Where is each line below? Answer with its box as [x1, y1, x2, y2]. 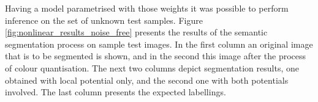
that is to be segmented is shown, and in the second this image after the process [5, 49, 306, 62]
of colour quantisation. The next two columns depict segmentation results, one [5, 61, 299, 74]
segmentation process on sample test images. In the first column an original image [5, 37, 313, 50]
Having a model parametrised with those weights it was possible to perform [5, 2, 289, 14]
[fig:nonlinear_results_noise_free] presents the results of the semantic [5, 26, 268, 38]
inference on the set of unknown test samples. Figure [5, 13, 203, 26]
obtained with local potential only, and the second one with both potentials [5, 73, 289, 86]
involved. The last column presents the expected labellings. [5, 86, 226, 98]
